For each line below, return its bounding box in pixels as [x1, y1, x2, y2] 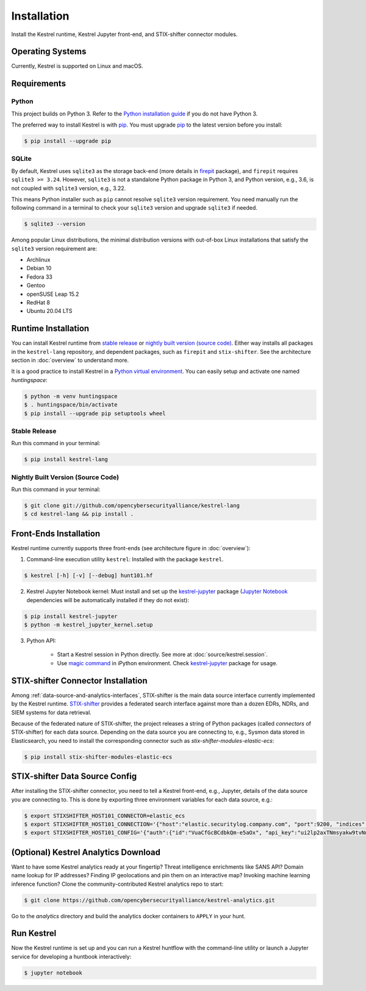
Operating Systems [11, 46, 87, 57]
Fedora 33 [26, 273, 53, 281]
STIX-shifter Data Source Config [11, 771, 137, 782]
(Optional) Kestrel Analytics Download [11, 847, 161, 857]
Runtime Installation [11, 323, 90, 334]
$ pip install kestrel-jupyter [24, 613, 118, 620]
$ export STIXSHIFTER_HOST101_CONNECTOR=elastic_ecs [24, 812, 185, 819]
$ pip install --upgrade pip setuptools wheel [24, 410, 166, 417]
